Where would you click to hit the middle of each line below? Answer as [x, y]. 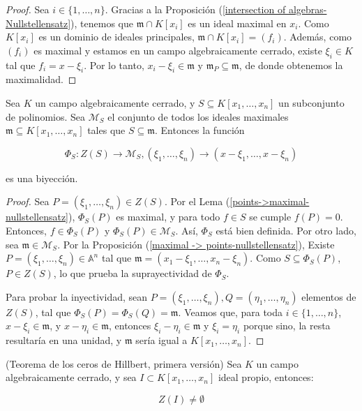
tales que [106, 130]
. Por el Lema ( [197, 201]
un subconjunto [311, 102]
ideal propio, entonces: [266, 377]
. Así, [187, 230]
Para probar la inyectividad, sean [77, 296]
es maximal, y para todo [168, 217]
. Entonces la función [199, 130]
